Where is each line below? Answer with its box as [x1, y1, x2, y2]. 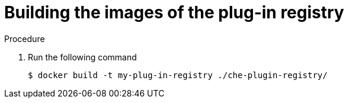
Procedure [4, 33, 45, 44]
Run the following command [28, 51, 137, 62]
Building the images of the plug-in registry [4, 2, 344, 22]
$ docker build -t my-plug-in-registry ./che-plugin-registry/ [28, 70, 328, 80]
